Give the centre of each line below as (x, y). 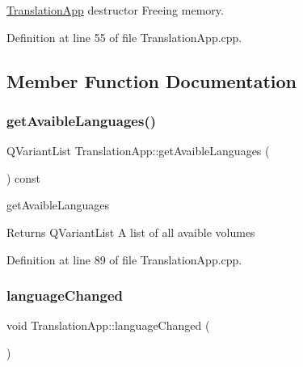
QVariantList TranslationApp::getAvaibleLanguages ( (138, 151)
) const (24, 177)
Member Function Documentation (152, 80)
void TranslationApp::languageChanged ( (108, 325)
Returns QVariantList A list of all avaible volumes (131, 232)
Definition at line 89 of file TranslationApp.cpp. (124, 259)
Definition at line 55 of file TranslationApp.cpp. (124, 37)
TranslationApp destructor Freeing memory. (115, 10)
